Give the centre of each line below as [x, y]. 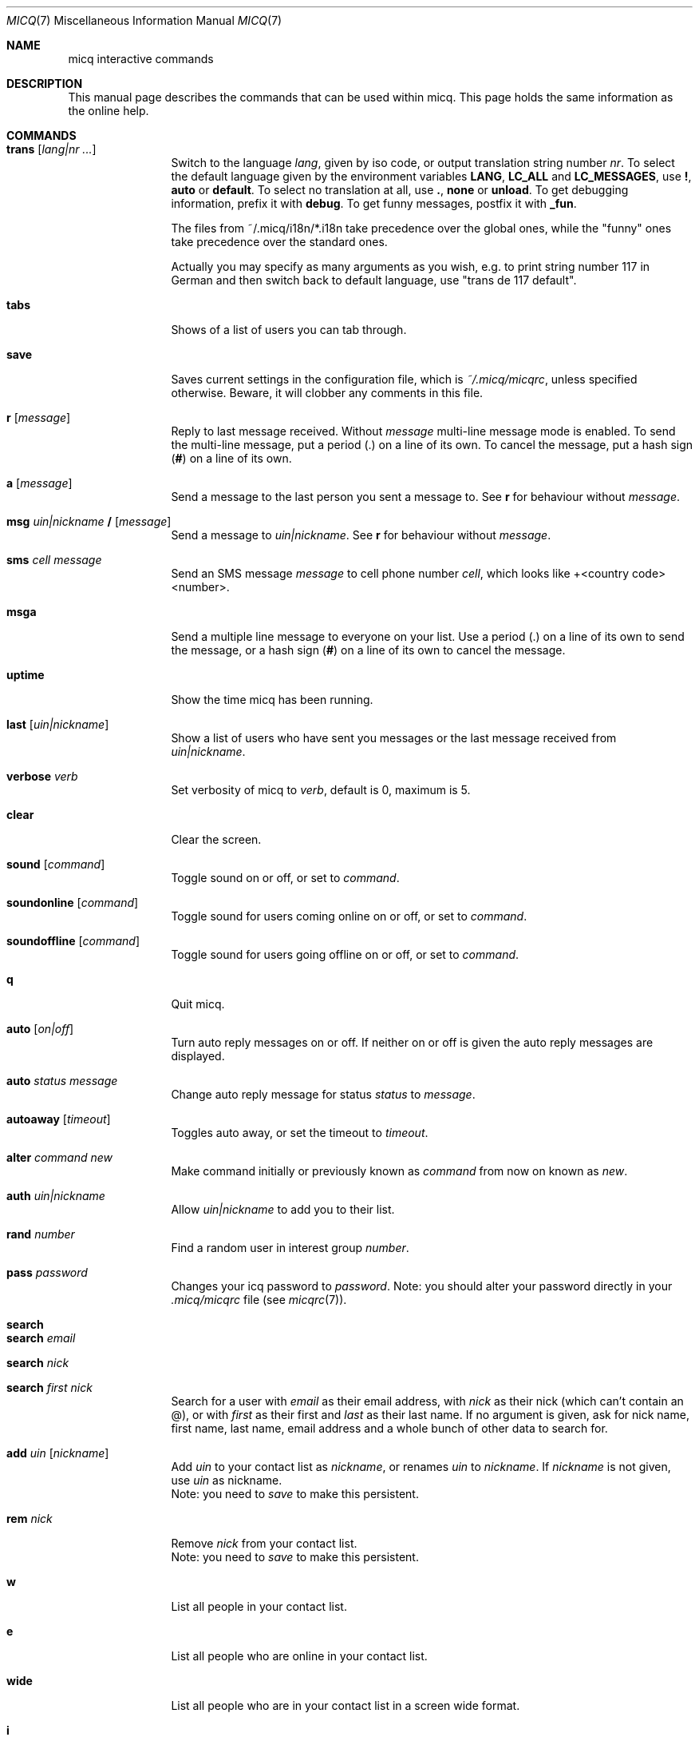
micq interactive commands [141, 59]
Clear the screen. [216, 839]
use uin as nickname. [227, 1480]
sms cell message [54, 560]
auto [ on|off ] [40, 1029]
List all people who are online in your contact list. [299, 1656]
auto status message [62, 1081]
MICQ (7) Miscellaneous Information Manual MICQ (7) [144, 20]
